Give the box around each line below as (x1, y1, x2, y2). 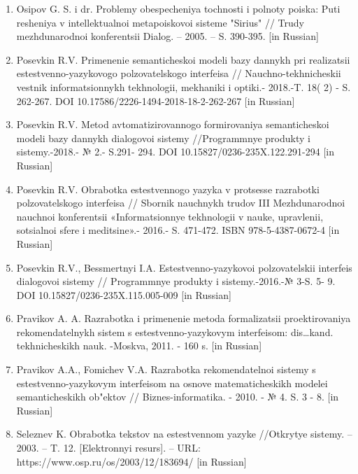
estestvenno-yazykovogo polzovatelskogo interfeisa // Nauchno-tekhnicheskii (16, 66, 341, 81)
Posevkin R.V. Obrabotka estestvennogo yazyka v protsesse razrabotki (16, 181, 320, 196)
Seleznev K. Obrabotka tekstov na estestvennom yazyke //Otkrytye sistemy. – (16, 426, 352, 441)
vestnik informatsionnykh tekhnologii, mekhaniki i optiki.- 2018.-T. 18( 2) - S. (16, 79, 351, 94)
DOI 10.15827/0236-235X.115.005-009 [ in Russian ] (16, 287, 231, 302)
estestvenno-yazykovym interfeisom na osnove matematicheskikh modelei (16, 375, 328, 390)
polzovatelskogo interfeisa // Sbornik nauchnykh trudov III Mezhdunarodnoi (16, 195, 345, 210)
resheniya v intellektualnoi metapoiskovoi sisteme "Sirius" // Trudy (16, 15, 304, 29)
